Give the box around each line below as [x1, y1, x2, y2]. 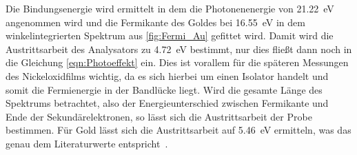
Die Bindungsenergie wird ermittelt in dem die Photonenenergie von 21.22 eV [6, 1, 334, 15]
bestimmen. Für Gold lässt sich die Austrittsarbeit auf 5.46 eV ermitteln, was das [6, 123, 351, 137]
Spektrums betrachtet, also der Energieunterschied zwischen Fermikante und [6, 96, 329, 110]
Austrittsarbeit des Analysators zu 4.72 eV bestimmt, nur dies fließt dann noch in [6, 41, 352, 56]
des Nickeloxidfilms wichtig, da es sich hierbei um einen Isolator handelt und [6, 68, 329, 83]
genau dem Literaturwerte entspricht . [6, 136, 168, 150]
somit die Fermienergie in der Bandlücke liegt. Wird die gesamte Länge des [6, 82, 323, 96]
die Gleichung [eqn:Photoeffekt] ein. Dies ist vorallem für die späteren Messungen [6, 55, 349, 70]
